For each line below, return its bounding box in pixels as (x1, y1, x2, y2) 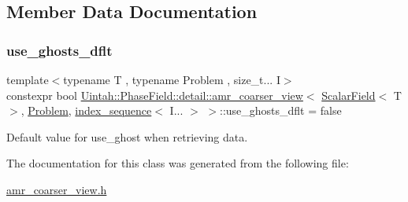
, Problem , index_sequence (20, 102, 152, 119)
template (6, 72, 49, 87)
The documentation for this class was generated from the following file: (6, 155, 349, 171)
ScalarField (321, 86, 376, 103)
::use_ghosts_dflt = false (219, 102, 342, 119)
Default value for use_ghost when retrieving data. (6, 128, 248, 145)
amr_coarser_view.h (6, 181, 107, 197)
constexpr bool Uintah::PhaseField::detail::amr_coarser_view (6, 86, 303, 103)
